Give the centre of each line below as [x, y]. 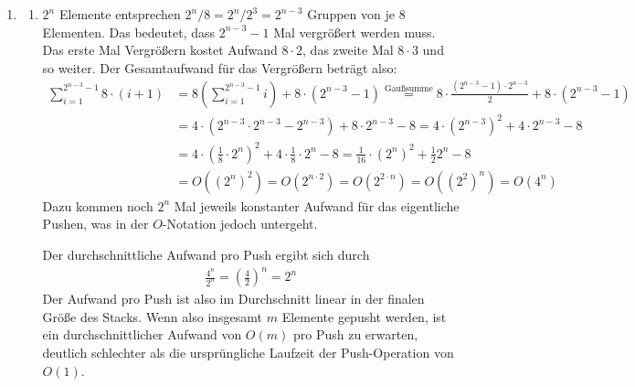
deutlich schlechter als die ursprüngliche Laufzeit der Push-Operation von [248, 352]
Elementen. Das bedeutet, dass [129, 32]
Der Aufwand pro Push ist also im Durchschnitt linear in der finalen [233, 299]
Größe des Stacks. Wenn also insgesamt [153, 316]
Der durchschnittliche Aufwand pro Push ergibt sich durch [206, 254]
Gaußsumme [408, 89]
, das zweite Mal [348, 50]
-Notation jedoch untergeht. [240, 224]
